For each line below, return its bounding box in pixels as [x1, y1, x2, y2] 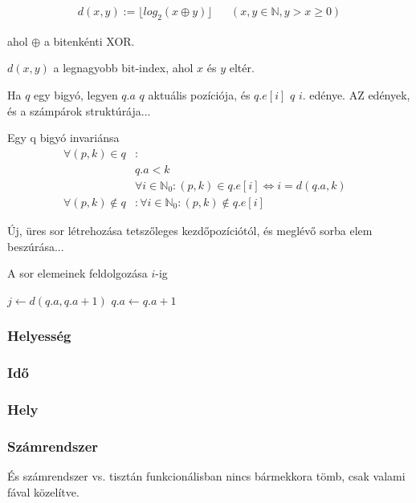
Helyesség [7, 326, 71, 346]
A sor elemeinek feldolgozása [7, 265, 148, 282]
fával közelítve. [7, 483, 80, 500]
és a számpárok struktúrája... [7, 102, 151, 119]
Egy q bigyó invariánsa [7, 129, 120, 146]
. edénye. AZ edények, [302, 87, 410, 103]
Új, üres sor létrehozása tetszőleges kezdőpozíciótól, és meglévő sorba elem [7, 221, 373, 238]
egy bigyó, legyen [34, 87, 118, 103]
